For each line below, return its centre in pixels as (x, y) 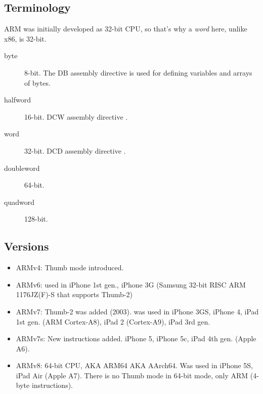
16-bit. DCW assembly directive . (76, 116)
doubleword (22, 168)
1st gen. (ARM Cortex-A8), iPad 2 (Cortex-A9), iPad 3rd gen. (113, 321)
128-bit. (36, 219)
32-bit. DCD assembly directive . (75, 150)
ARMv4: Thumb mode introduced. (70, 267)
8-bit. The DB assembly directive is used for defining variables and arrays (138, 72)
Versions (27, 246)
